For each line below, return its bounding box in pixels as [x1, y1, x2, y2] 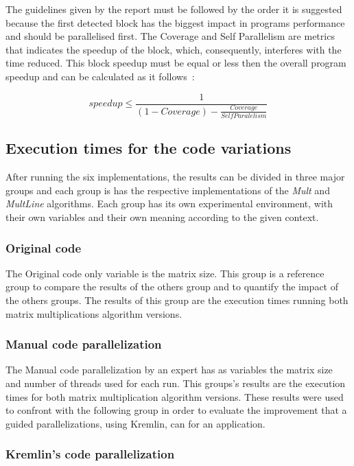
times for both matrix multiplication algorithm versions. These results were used [5, 389, 344, 404]
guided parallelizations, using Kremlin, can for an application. [5, 416, 265, 430]
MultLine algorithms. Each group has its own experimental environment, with [5, 196, 333, 211]
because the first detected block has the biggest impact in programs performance [5, 15, 345, 30]
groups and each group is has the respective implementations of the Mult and [5, 183, 330, 197]
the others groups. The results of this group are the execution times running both [5, 293, 349, 307]
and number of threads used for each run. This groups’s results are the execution [5, 376, 346, 391]
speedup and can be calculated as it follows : [5, 69, 195, 83]
